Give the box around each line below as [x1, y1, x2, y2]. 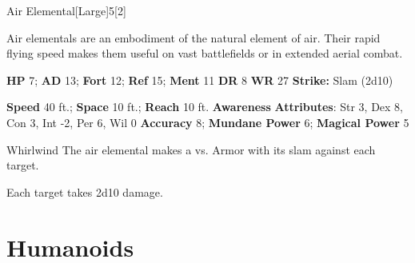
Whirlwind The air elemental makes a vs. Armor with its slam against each [6, 141, 376, 157]
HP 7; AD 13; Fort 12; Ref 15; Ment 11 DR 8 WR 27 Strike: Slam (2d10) [6, 71, 393, 88]
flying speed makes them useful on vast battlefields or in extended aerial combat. [6, 45, 403, 62]
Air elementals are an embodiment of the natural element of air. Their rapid [6, 29, 381, 46]
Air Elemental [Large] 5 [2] [6, 2, 126, 18]
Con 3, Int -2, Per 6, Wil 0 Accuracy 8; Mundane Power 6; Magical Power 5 [6, 114, 409, 130]
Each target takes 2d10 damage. [6, 183, 163, 200]
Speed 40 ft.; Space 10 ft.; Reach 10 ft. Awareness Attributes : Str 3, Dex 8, [6, 98, 404, 115]
